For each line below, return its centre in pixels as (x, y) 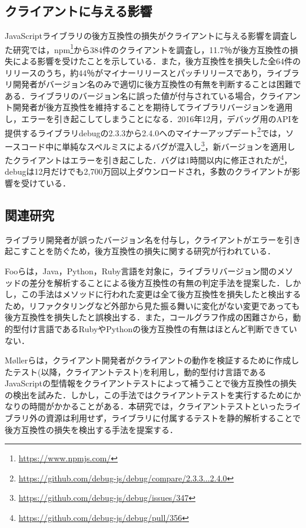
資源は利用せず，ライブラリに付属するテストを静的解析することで (173, 418)
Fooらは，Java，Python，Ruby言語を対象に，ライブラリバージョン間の (141, 270)
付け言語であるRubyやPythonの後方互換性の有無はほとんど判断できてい (159, 328)
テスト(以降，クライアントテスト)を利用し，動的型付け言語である (139, 371)
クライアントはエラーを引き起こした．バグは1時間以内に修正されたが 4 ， (152, 159)
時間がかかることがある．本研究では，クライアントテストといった (157, 406)
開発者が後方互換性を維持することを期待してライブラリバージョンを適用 (153, 107)
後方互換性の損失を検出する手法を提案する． (91, 429)
